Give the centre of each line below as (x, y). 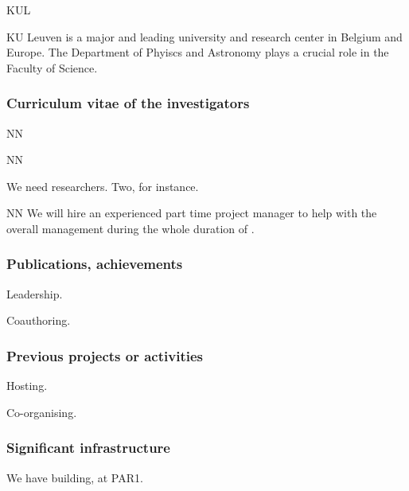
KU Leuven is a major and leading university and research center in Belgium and (204, 36)
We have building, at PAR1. (75, 477)
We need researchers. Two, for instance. (103, 186)
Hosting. (27, 386)
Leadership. (35, 293)
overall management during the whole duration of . (130, 228)
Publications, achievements (95, 264)
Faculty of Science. (52, 67)
